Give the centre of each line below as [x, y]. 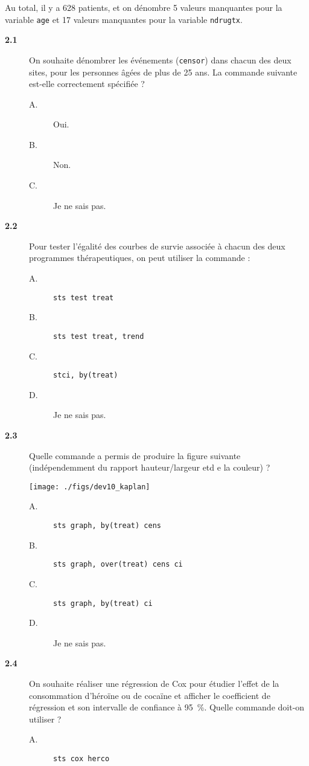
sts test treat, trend [99, 336]
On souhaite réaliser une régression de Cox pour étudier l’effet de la [154, 683]
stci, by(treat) [86, 375]
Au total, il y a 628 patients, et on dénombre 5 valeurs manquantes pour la [144, 7]
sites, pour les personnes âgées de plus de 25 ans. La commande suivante [163, 72]
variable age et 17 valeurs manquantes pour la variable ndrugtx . [124, 19]
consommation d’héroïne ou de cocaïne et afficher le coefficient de [150, 695]
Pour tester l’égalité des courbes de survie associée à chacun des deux [157, 246]
